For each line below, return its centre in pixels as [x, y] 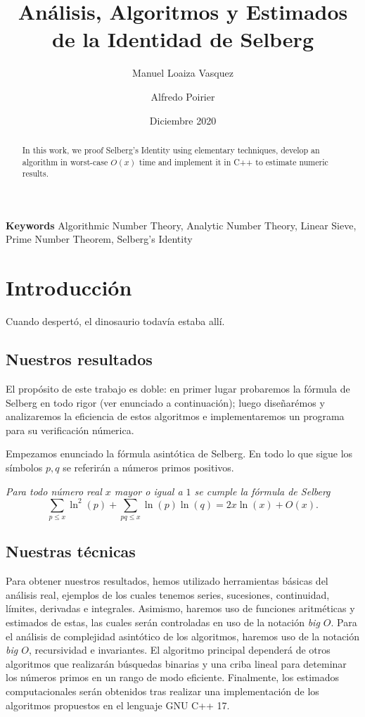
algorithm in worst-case [65, 161]
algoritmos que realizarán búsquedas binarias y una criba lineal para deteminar [176, 663]
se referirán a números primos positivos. [148, 467]
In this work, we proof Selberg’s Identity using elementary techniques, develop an [171, 150]
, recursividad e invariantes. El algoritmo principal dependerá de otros [179, 650]
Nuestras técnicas [71, 551]
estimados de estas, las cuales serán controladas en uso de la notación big [163, 622]
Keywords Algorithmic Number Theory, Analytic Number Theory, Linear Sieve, [181, 225]
